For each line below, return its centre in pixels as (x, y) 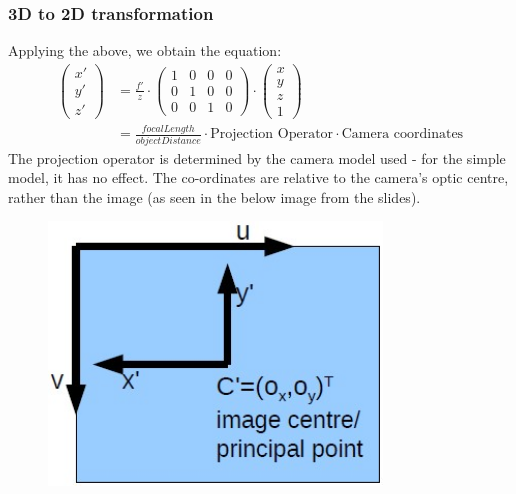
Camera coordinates (402, 134)
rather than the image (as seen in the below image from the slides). (214, 196)
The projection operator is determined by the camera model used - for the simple (257, 157)
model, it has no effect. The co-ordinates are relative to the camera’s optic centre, (258, 177)
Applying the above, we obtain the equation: (145, 50)
